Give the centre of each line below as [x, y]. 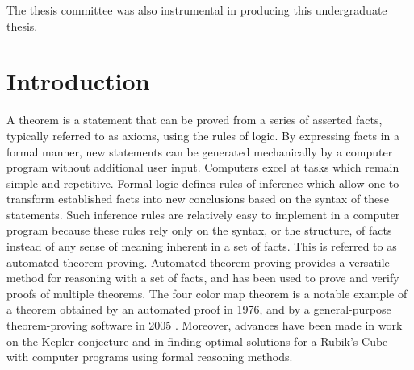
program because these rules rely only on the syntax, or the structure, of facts [199, 230]
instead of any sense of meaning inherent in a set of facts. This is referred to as [202, 246]
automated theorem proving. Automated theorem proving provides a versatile [198, 262]
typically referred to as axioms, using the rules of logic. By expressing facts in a [203, 135]
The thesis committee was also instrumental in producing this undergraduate [197, 10]
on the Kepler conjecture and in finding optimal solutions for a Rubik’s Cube [197, 341]
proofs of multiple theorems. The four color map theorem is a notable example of [207, 293]
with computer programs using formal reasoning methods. [150, 357]
